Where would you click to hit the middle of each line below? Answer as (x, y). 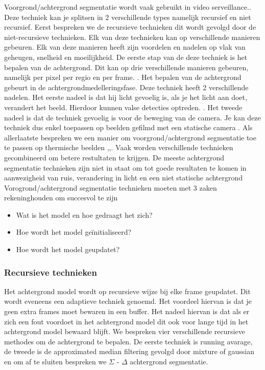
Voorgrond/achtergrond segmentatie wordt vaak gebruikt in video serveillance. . (128, 7)
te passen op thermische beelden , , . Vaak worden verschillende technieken (119, 147)
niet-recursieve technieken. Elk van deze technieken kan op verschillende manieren (132, 37)
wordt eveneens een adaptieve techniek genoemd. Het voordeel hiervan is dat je (128, 301)
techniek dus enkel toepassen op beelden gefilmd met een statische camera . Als (128, 127)
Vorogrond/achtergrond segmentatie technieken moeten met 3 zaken (111, 187)
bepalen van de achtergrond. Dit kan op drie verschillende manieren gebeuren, (126, 67)
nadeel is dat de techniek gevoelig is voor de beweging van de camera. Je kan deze (132, 117)
